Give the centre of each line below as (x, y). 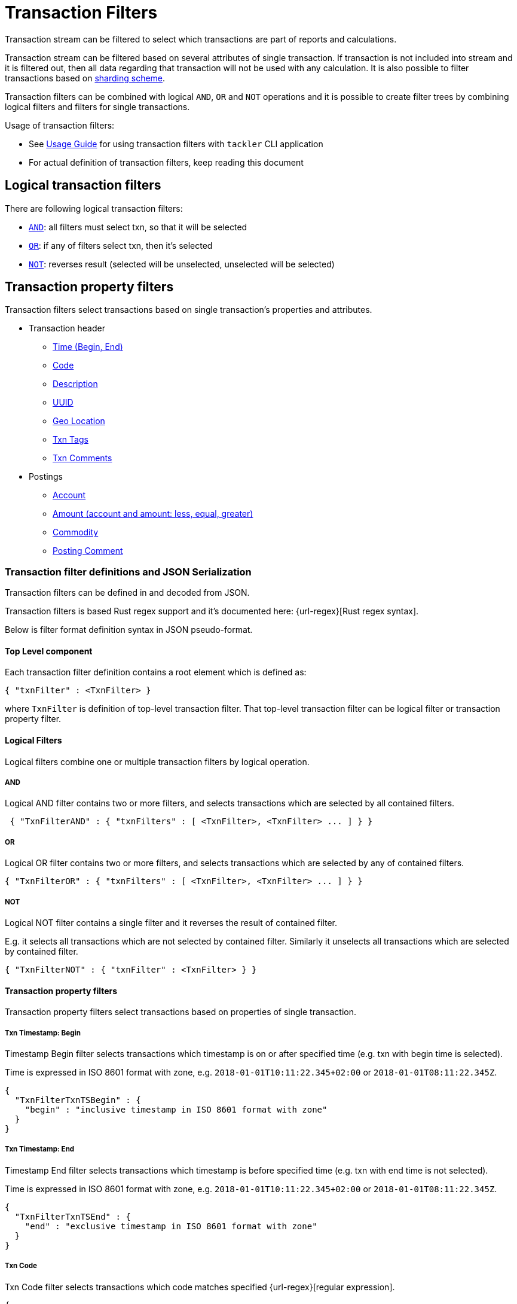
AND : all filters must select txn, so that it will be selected (138, 227)
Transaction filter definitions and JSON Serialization (128, 572)
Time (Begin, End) (88, 347)
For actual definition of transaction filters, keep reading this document (166, 162)
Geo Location (79, 421)
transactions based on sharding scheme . (85, 78)
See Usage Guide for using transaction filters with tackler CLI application (176, 144)
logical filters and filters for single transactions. (97, 106)
